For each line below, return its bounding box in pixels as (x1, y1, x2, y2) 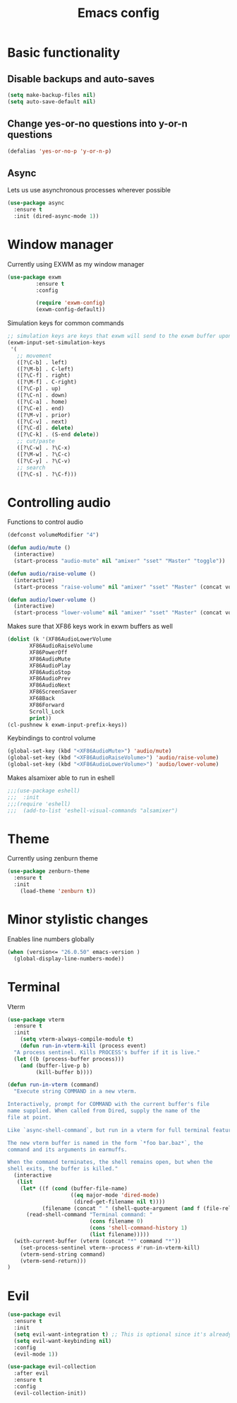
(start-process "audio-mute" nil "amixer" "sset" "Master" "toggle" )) (13, 557, 226, 564)
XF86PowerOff (29, 648, 68, 656)
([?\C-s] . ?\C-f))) (16, 470, 78, 478)
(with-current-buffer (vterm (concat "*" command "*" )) (13, 1238, 181, 1245)
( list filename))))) (89, 1231, 150, 1238)
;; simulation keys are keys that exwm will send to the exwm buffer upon (7, 332, 232, 340)
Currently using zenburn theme (7, 854, 99, 863)
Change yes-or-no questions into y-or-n (7, 118, 188, 130)
